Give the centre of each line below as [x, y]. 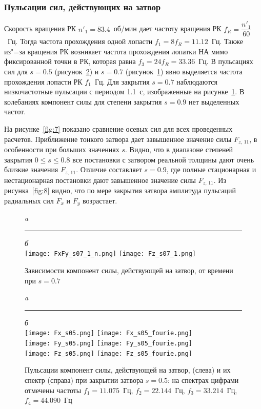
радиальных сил [29, 200]
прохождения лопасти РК [43, 81]
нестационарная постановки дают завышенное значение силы [100, 180]
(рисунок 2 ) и [77, 71]
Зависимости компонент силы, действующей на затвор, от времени [129, 270]
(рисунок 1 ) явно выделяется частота [184, 71]
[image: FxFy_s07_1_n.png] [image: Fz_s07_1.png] [110, 254]
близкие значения [31, 169]
